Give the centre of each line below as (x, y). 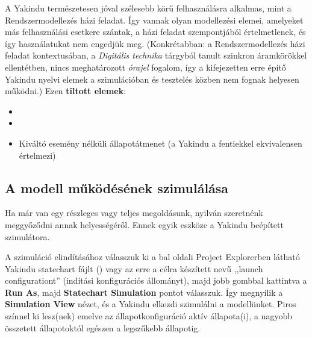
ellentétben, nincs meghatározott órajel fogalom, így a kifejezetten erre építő (145, 67)
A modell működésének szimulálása (117, 187)
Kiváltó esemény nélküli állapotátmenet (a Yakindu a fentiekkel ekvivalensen (161, 143)
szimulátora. (27, 236)
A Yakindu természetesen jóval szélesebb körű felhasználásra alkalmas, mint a (148, 8)
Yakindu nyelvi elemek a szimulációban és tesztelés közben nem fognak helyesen (152, 79)
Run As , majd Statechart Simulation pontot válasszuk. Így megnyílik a (144, 292)
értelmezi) (37, 155)
